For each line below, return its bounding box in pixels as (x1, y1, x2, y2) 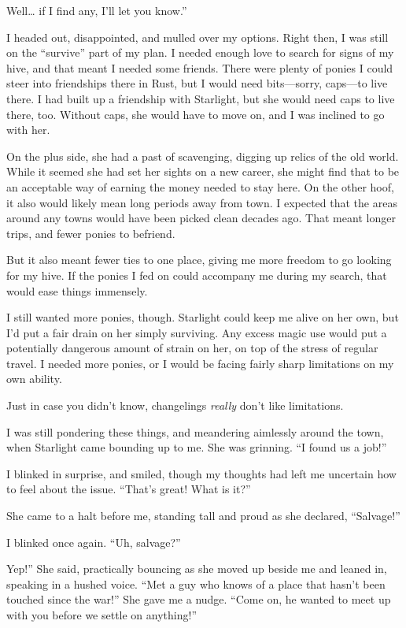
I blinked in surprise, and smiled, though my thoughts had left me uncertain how (6, 465, 397, 481)
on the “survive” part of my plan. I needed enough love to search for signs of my (6, 44, 394, 61)
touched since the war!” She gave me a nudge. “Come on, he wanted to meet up (6, 591, 391, 608)
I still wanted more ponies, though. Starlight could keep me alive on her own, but (6, 309, 399, 325)
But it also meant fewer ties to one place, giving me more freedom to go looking (6, 251, 392, 268)
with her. (6, 121, 50, 138)
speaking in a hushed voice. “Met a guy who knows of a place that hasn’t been (6, 575, 386, 592)
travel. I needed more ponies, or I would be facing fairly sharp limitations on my (6, 355, 394, 371)
